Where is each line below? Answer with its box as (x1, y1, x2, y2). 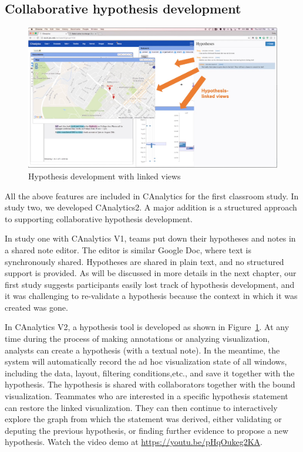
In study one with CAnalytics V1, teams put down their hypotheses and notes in (5, 232, 296, 244)
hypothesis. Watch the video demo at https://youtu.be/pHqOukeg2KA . (5, 436, 262, 448)
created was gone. (5, 301, 68, 313)
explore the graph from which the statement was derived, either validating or (5, 413, 282, 425)
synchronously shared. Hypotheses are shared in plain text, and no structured (5, 255, 284, 267)
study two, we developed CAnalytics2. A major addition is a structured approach (5, 201, 297, 213)
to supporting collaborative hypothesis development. (5, 212, 193, 225)
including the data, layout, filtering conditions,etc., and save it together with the (5, 366, 295, 379)
